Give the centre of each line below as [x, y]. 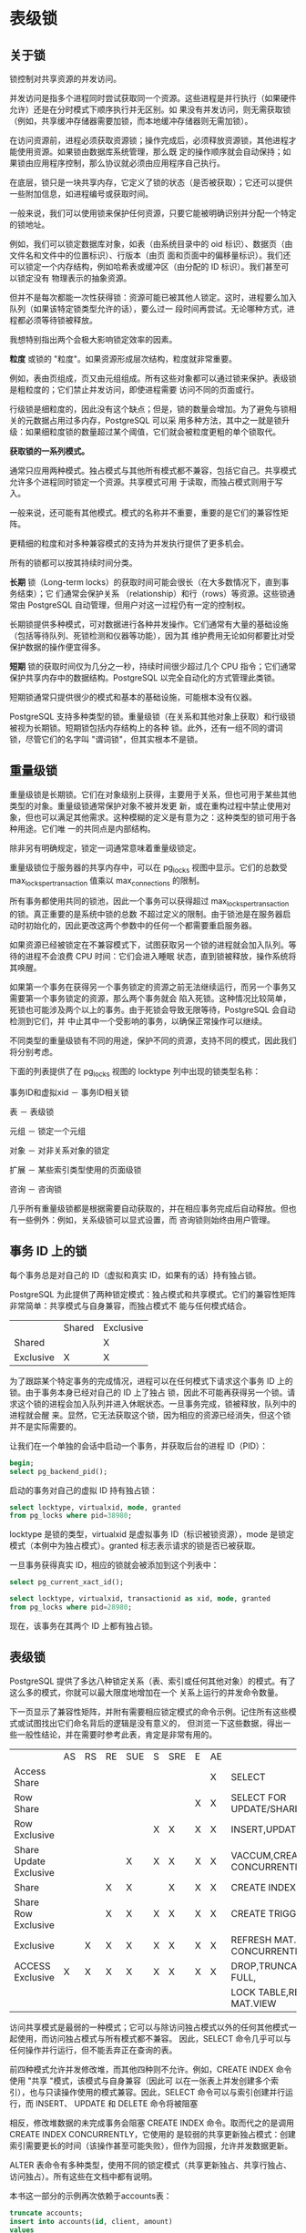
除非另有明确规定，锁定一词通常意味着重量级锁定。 [105, 847]
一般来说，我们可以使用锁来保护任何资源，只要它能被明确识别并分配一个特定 [153, 213]
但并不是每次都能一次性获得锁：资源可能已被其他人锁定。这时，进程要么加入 [153, 297]
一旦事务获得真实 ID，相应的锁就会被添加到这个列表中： [114, 1565]
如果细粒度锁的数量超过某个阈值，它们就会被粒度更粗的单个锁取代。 [153, 432]
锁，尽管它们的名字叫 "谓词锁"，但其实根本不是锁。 [106, 739]
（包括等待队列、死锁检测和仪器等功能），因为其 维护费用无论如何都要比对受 [152, 635]
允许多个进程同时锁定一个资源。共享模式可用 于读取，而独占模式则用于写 [146, 482]
